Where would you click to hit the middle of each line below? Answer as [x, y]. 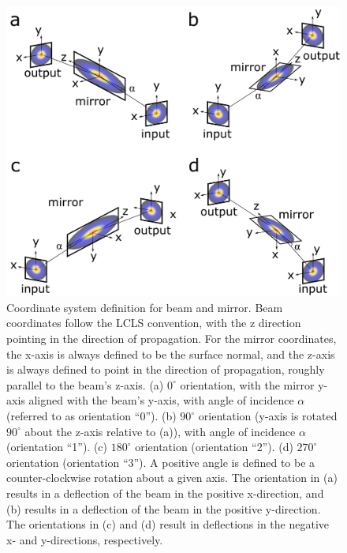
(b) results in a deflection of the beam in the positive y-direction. [164, 508]
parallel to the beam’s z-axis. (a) [85, 384]
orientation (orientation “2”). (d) [214, 447]
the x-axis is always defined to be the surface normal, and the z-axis [171, 354]
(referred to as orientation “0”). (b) [91, 416]
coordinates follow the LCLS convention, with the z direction [154, 323]
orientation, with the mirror [247, 384]
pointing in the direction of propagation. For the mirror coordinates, [172, 339]
